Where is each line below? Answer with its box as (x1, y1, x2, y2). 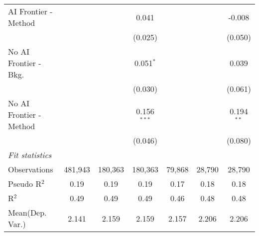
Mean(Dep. (8, 207, 47, 218)
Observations (8, 163, 53, 175)
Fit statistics (8, 149, 52, 160)
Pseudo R (8, 178, 42, 189)
